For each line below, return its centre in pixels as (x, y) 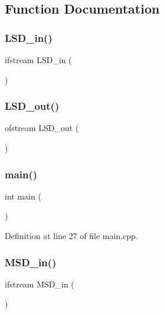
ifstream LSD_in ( (38, 60)
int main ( (23, 196)
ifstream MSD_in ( (40, 284)
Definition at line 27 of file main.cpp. (71, 235)
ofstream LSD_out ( (42, 128)
